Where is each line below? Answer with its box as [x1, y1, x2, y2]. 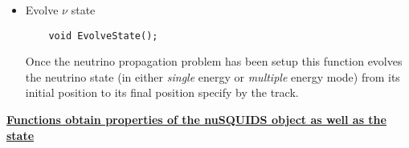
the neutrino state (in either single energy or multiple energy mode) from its [25, 68, 400, 85]
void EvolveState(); [48, 30, 158, 42]
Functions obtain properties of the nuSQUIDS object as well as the [6, 111, 387, 128]
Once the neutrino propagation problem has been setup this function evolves [25, 53, 403, 70]
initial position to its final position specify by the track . [25, 84, 299, 101]
